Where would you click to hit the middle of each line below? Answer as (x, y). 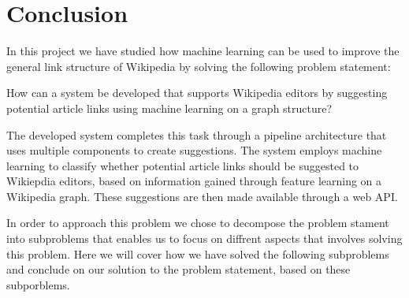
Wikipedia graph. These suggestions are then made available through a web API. (202, 196)
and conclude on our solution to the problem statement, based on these (178, 269)
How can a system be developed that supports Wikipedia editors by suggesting (197, 93)
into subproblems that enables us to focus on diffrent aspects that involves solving (204, 238)
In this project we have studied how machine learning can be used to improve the (203, 51)
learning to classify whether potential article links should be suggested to (183, 165)
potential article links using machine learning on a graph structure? (169, 108)
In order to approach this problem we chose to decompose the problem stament (198, 223)
